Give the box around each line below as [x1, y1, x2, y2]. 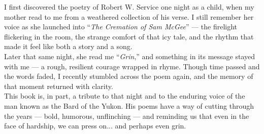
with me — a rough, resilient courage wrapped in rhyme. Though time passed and [4, 61, 260, 71]
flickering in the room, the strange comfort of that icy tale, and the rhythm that [4, 31, 254, 41]
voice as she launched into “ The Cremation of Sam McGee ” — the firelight [4, 21, 238, 32]
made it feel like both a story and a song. [4, 41, 133, 52]
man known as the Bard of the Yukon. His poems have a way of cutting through [4, 100, 254, 111]
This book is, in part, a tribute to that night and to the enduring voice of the [4, 91, 245, 101]
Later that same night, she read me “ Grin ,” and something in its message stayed [4, 51, 255, 61]
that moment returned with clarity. [4, 80, 113, 91]
